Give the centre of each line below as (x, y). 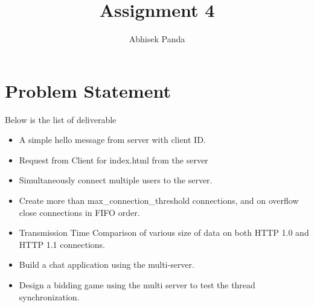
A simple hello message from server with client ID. (112, 140)
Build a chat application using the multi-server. (107, 264)
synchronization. (49, 296)
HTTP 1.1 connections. (62, 244)
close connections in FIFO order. (79, 212)
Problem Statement (88, 90)
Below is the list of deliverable (61, 119)
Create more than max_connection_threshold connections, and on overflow (159, 201)
